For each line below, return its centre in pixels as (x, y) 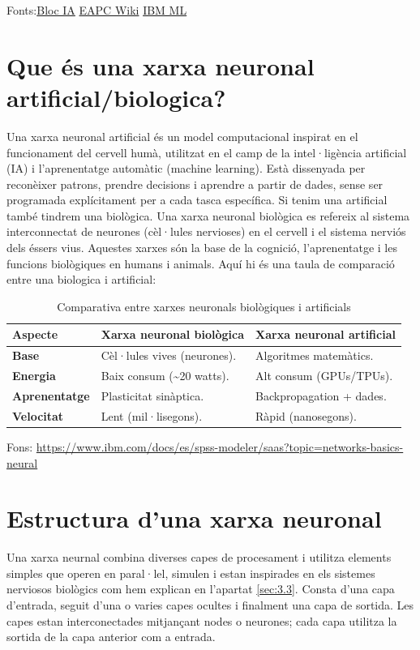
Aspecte (35, 334)
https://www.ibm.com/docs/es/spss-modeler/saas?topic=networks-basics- (220, 446)
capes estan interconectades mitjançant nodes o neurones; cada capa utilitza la (202, 620)
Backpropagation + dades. (321, 395)
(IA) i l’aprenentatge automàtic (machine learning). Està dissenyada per (186, 168)
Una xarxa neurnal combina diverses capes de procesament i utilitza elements (199, 557)
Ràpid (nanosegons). (306, 415)
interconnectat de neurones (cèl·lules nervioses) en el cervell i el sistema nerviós (206, 231)
